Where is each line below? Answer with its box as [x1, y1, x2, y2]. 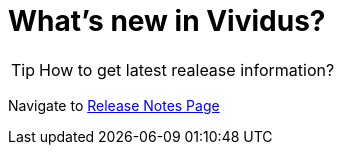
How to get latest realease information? [39, 59, 335, 80]
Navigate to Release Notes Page [8, 96, 220, 114]
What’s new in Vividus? [8, 4, 326, 38]
